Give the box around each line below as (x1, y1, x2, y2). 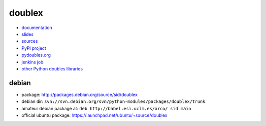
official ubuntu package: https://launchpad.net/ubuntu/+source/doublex (21, 112, 167, 118)
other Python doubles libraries (21, 65, 83, 71)
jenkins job (21, 59, 44, 65)
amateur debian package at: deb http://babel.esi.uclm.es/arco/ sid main (21, 105, 192, 111)
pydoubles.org (21, 52, 51, 58)
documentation (21, 25, 53, 31)
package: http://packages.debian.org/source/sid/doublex (21, 92, 138, 97)
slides (21, 31, 34, 37)
